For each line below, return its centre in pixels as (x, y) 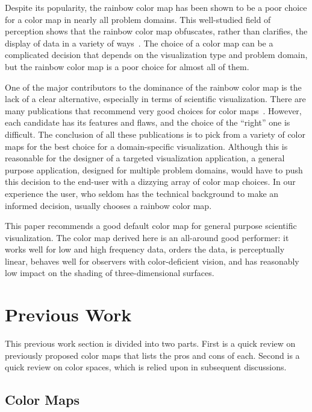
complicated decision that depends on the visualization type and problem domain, (156, 55)
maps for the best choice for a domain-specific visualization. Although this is (146, 146)
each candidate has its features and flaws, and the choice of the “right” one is (148, 122)
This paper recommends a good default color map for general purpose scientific (151, 226)
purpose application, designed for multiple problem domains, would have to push (154, 169)
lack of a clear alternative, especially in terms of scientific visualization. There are (155, 99)
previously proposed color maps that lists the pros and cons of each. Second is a (152, 355)
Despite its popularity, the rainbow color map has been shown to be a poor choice (156, 7)
